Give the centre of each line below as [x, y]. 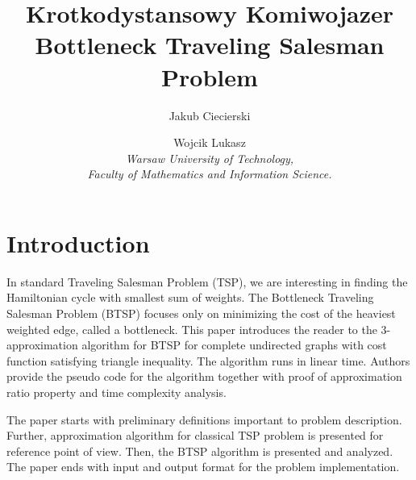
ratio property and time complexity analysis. [116, 392]
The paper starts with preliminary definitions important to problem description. [204, 419]
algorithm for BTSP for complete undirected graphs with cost [234, 345]
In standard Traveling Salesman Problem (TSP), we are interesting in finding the [207, 281]
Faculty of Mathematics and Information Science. [210, 174]
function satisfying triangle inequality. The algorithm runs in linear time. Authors [208, 360]
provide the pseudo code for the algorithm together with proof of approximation [204, 376]
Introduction [78, 242]
